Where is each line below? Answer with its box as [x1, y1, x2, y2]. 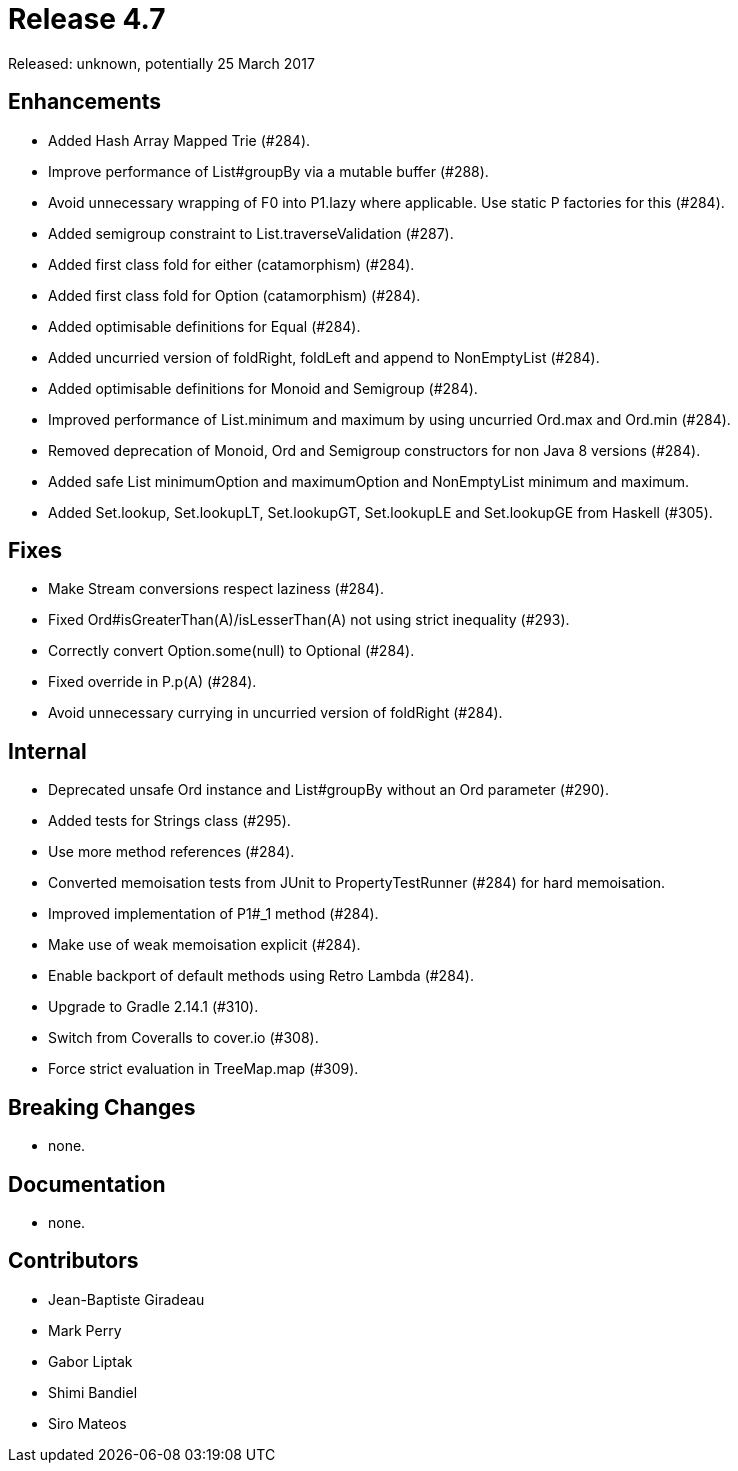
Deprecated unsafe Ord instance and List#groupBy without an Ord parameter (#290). [48, 781, 609, 799]
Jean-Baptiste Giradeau [48, 1290, 205, 1308]
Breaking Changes [8, 1094, 196, 1120]
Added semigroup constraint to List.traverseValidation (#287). [48, 224, 454, 242]
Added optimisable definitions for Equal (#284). [48, 317, 361, 335]
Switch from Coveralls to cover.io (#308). [48, 1029, 319, 1047]
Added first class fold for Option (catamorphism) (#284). [48, 286, 421, 304]
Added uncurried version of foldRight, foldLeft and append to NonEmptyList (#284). [48, 348, 600, 366]
